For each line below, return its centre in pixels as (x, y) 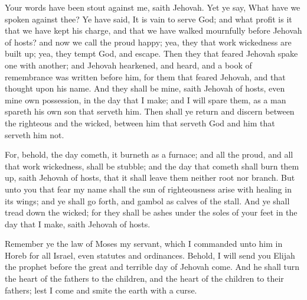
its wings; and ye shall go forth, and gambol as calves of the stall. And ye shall (147, 200)
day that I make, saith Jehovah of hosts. (78, 224)
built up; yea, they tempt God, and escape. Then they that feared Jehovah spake (151, 53)
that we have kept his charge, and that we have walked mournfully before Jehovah (153, 30)
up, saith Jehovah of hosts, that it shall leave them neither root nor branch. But (150, 177)
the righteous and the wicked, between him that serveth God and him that (140, 123)
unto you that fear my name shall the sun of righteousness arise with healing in (148, 189)
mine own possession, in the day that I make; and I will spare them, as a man (146, 100)
